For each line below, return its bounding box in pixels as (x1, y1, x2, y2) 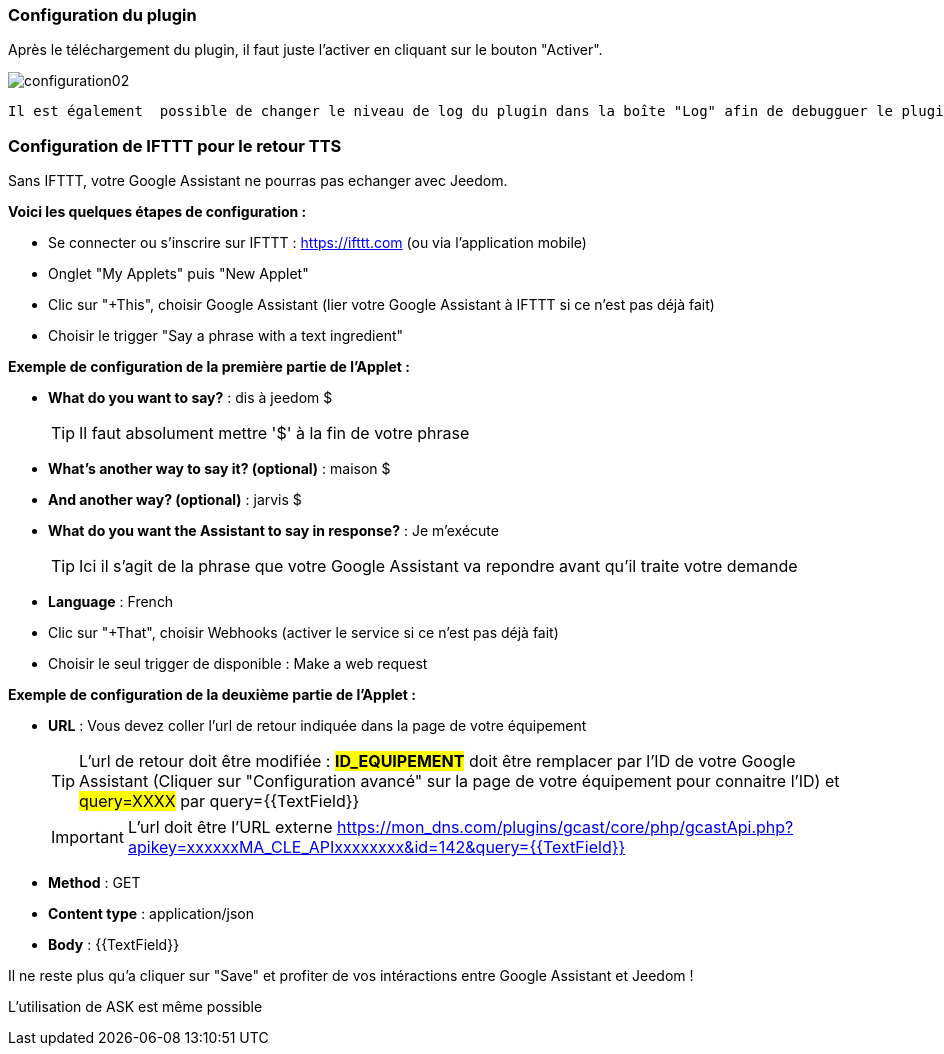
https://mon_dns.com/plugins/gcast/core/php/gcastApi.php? (336, 817, 794, 838)
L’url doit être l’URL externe (127, 817, 333, 838)
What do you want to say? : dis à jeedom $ (48, 389, 333, 407)
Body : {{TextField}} (48, 936, 180, 954)
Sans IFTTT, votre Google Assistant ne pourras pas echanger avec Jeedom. (8, 172, 508, 190)
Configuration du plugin (8, 5, 197, 25)
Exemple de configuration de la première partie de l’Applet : (8, 358, 410, 376)
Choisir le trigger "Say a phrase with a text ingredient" (48, 327, 404, 345)
